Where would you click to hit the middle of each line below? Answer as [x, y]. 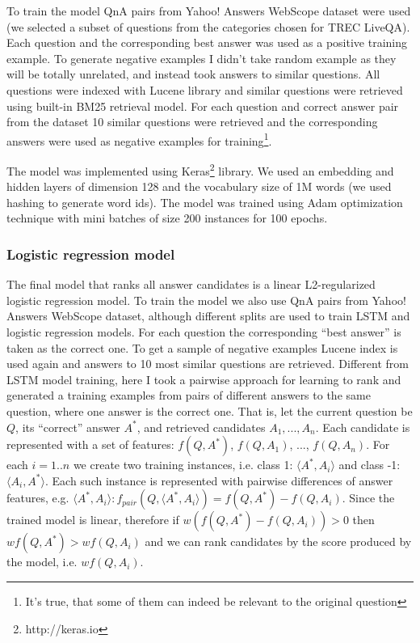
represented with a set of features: [90, 444]
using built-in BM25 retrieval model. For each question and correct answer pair [203, 106]
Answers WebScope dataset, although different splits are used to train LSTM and [208, 316]
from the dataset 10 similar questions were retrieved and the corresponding [192, 122]
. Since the [368, 498]
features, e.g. [38, 498]
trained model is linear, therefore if [93, 520]
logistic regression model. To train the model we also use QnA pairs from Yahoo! [206, 300]
